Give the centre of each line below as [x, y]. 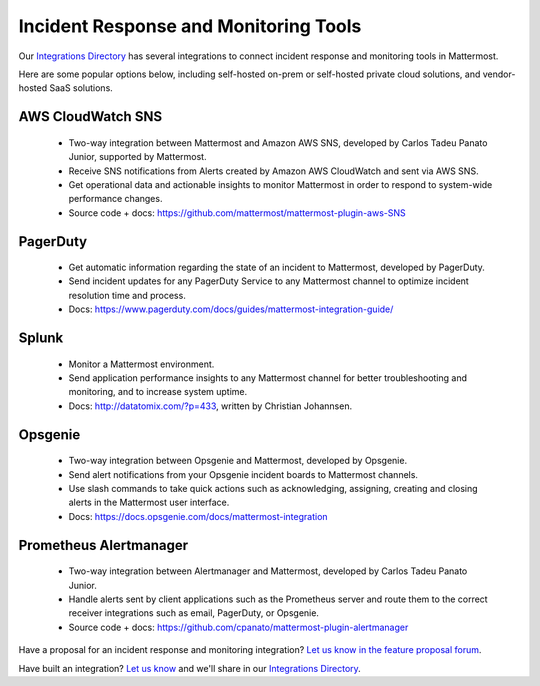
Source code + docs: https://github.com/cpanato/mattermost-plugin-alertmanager [238, 627]
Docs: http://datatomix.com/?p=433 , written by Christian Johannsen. [210, 406]
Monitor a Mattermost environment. [141, 364]
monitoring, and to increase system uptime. [158, 392]
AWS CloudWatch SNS [90, 116]
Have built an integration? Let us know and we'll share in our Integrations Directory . [190, 668]
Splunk [41, 338]
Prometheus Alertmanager [103, 545]
